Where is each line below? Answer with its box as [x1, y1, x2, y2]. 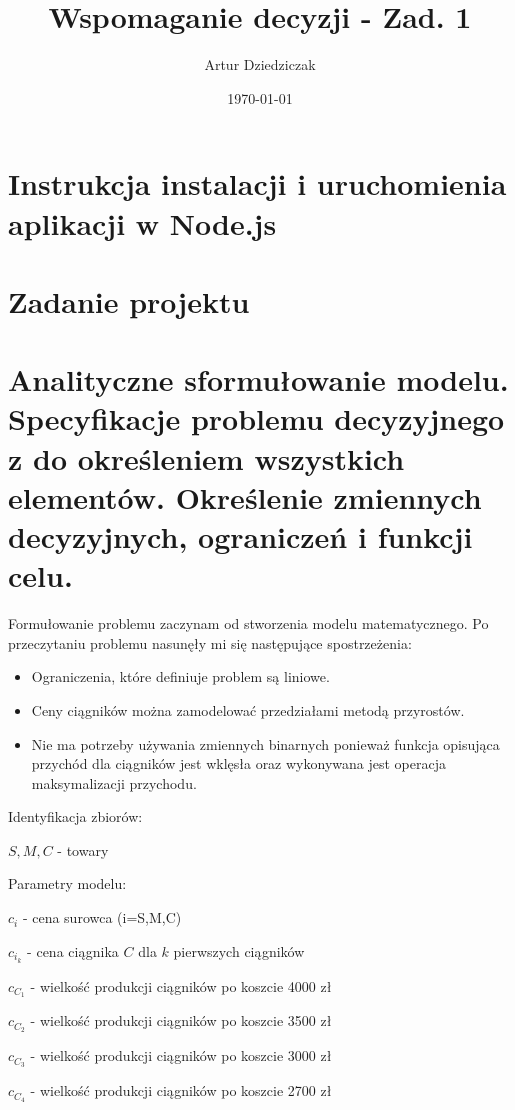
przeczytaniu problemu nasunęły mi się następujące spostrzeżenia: [8, 632, 412, 653]
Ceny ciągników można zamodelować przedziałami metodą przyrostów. [31, 699, 465, 720]
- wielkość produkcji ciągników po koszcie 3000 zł [30, 1045, 332, 1066]
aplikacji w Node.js [8, 202, 277, 243]
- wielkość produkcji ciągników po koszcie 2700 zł [30, 1080, 332, 1101]
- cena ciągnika [27, 940, 119, 961]
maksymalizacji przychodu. [31, 772, 197, 793]
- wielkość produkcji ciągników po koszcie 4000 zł [30, 975, 332, 996]
